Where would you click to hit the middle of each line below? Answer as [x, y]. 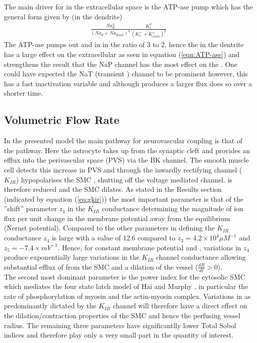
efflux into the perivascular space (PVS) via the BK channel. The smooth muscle [127, 160]
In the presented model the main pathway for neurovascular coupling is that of [123, 141]
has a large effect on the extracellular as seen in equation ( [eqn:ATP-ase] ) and [122, 54]
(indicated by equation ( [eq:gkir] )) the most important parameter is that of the [124, 199]
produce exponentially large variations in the [72, 257]
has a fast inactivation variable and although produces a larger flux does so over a [128, 83]
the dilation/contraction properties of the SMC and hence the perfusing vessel [122, 315]
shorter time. [23, 93]
